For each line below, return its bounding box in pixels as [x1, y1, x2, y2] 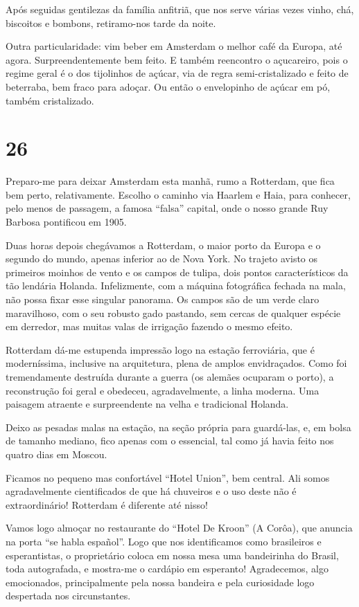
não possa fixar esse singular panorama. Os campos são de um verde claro [6, 292, 319, 307]
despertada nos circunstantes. [6, 588, 131, 603]
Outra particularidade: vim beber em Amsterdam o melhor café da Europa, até [6, 39, 342, 53]
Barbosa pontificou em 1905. [6, 215, 127, 229]
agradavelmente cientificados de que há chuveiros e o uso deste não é [6, 484, 297, 498]
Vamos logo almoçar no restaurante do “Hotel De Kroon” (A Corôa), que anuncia [6, 520, 353, 535]
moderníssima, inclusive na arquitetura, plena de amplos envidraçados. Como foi [6, 356, 347, 370]
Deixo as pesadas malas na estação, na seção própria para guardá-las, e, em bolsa [6, 419, 351, 434]
